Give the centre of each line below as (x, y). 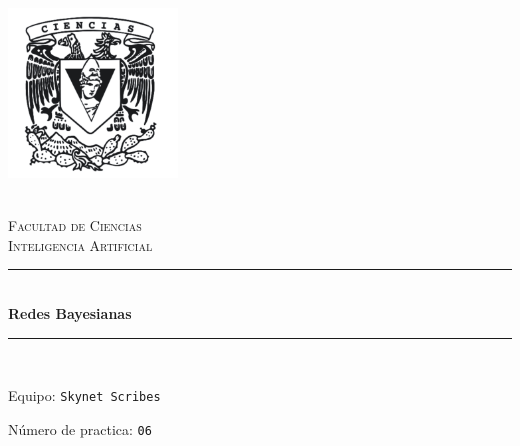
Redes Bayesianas (70, 313)
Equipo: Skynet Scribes (84, 395)
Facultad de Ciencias (75, 225)
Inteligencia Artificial (80, 244)
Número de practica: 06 (80, 428)
